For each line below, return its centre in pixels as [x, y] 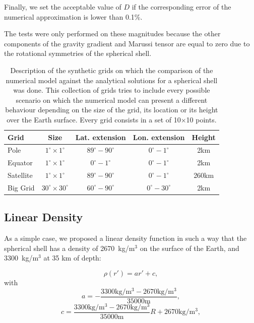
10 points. [201, 119]
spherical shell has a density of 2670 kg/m [70, 248]
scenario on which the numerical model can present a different [112, 100]
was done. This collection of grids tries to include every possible [112, 90]
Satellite [20, 175]
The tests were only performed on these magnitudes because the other [112, 34]
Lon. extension [159, 137]
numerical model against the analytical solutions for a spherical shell [112, 80]
